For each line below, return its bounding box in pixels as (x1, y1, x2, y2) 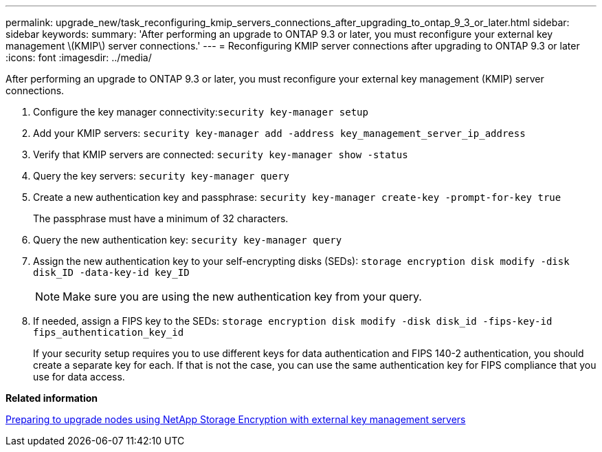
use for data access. (33, 371, 125, 383)
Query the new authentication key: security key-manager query (33, 234, 342, 246)
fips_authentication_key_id (33, 327, 184, 338)
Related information (5, 392, 98, 404)
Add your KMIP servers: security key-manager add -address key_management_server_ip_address (33, 127, 526, 139)
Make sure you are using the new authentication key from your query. (63, 290, 422, 303)
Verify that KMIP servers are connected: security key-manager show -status (33, 149, 408, 160)
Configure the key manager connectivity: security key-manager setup (33, 106, 368, 118)
